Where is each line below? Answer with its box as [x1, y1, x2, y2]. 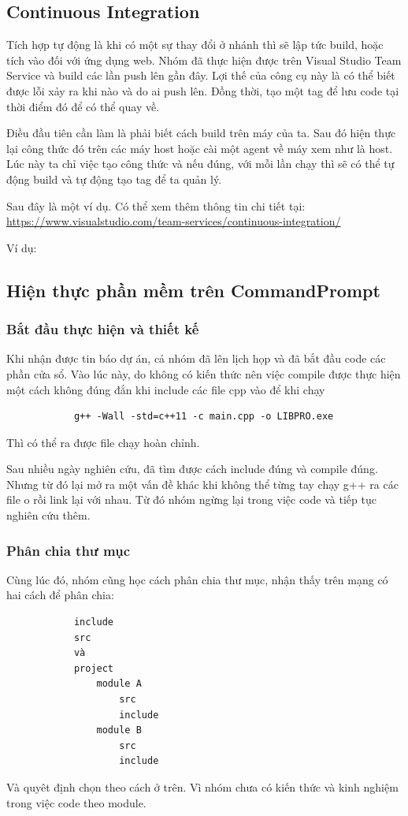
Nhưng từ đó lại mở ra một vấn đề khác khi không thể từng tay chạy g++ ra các [6, 475, 399, 492]
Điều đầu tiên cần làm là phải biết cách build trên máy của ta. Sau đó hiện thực [6, 125, 396, 141]
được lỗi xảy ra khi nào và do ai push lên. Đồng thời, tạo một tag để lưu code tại [6, 82, 399, 99]
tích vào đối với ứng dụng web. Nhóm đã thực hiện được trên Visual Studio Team [6, 51, 402, 68]
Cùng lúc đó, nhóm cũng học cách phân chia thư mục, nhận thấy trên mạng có [6, 571, 388, 587]
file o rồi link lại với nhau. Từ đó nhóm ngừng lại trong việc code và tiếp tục [6, 491, 376, 508]
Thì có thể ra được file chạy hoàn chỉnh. [6, 434, 200, 450]
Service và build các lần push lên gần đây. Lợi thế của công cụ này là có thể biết [6, 67, 395, 84]
